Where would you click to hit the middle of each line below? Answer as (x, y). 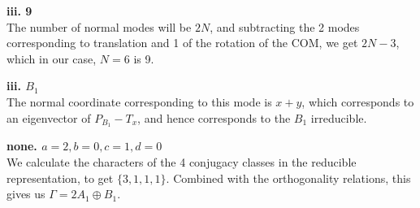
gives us (26, 194)
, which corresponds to (358, 101)
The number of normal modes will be (99, 26)
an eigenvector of (49, 117)
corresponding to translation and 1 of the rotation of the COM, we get (182, 43)
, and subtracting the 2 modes (285, 26)
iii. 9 (19, 11)
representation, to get (60, 178)
